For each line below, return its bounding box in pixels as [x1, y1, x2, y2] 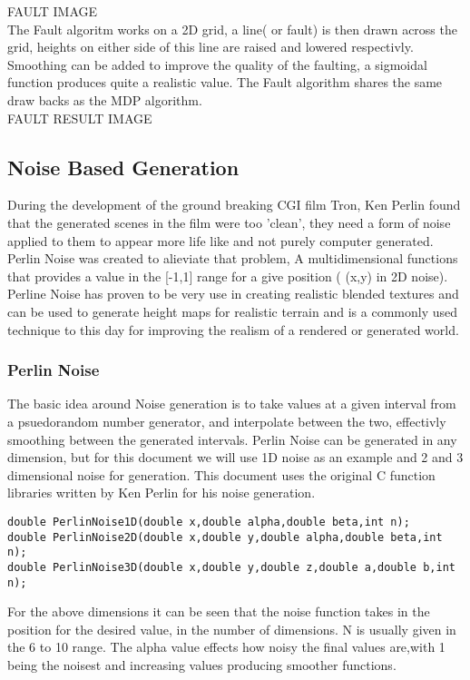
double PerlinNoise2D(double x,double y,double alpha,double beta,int [7, 530, 443, 544]
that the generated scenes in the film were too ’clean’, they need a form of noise [7, 212, 451, 232]
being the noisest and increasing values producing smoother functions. [7, 655, 397, 674]
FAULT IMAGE [7, 2, 98, 20]
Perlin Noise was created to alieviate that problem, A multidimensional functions [7, 249, 458, 268]
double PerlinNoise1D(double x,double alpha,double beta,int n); [7, 515, 410, 528]
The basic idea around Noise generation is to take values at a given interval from [7, 394, 456, 413]
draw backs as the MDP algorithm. [7, 90, 202, 109]
